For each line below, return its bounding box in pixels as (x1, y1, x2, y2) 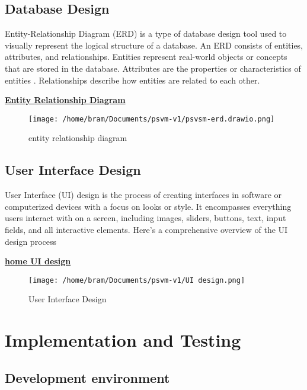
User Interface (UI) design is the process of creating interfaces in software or (5, 188, 282, 201)
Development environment (5, 368, 170, 386)
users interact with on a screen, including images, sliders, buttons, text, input (5, 212, 286, 224)
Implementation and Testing (5, 328, 241, 352)
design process (5, 235, 56, 247)
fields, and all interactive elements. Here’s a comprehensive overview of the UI (5, 223, 288, 235)
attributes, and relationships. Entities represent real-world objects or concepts (5, 50, 287, 63)
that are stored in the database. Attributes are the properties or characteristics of (5, 62, 301, 74)
